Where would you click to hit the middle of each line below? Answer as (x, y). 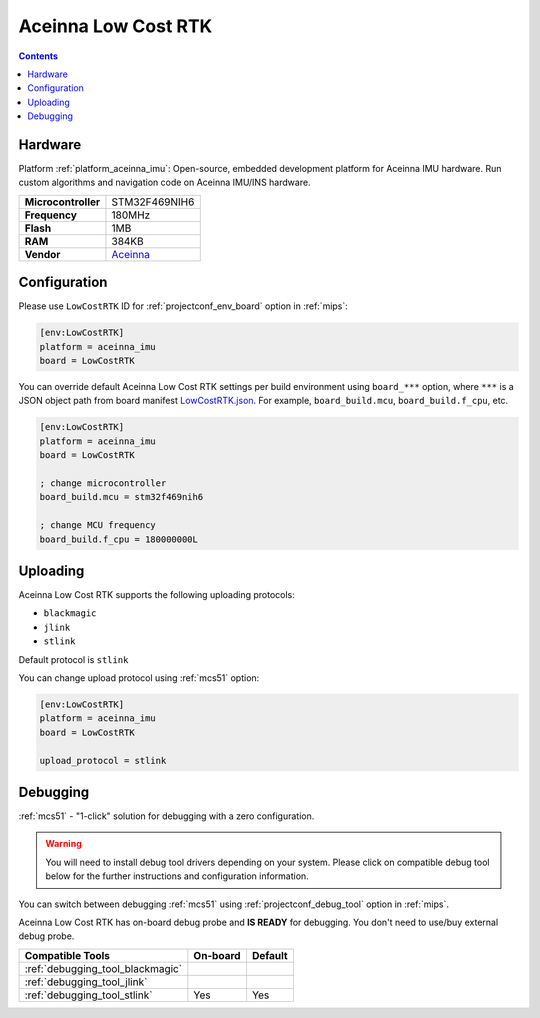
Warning (63, 844)
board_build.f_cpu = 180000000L (119, 539)
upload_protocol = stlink (103, 760)
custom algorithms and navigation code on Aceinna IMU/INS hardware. (164, 182)
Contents (38, 56)
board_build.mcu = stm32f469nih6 (121, 497)
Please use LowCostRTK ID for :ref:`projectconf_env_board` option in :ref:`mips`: (183, 306)
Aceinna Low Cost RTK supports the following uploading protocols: (156, 595)
